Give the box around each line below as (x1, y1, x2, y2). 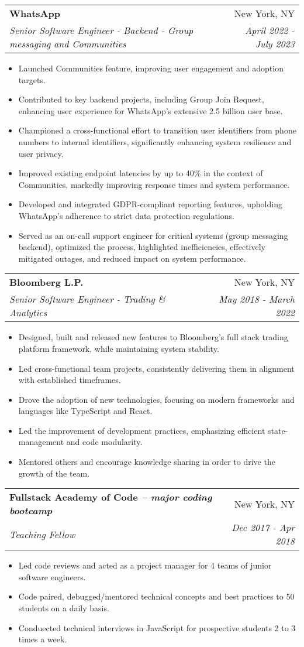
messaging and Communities (9, 37, 126, 50)
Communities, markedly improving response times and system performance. (18, 178, 290, 190)
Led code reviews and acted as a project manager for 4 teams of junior (18, 559, 272, 571)
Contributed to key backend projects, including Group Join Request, (18, 93, 264, 105)
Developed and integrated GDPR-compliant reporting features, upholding (18, 198, 282, 210)
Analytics (9, 306, 47, 320)
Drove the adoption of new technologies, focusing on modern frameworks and (18, 393, 295, 405)
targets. (18, 73, 46, 85)
